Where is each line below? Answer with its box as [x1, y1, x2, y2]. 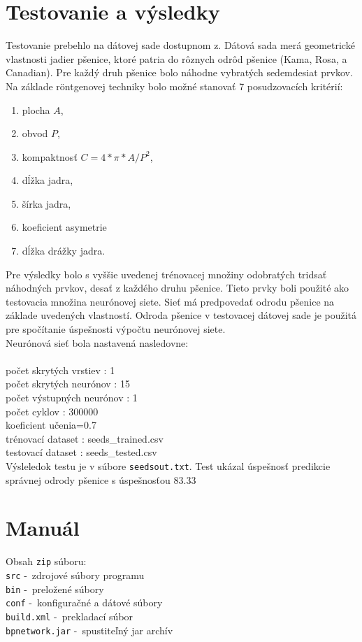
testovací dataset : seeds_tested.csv [6, 445, 157, 459]
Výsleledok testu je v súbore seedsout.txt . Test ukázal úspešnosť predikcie [6, 458, 331, 473]
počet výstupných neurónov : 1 [6, 390, 138, 404]
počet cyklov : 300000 [6, 404, 99, 418]
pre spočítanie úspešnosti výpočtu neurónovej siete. [6, 322, 226, 336]
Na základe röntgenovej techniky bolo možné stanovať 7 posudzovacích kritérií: [6, 78, 343, 93]
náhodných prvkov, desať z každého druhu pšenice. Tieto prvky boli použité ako [6, 280, 349, 295]
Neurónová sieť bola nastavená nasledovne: [6, 335, 189, 350]
